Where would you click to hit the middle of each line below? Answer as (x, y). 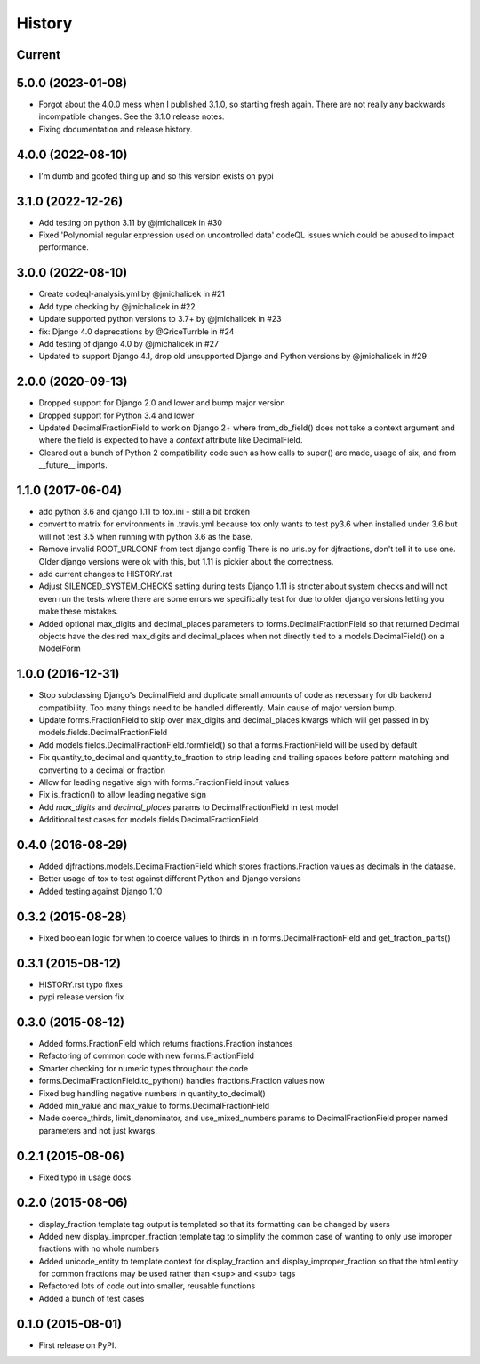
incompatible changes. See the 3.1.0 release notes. (132, 116)
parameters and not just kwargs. (98, 1130)
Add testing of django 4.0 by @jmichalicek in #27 (129, 343)
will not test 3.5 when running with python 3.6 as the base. (146, 536)
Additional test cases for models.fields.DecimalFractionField (148, 820)
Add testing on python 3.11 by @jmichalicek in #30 (130, 222)
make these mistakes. (79, 611)
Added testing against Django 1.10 (100, 891)
